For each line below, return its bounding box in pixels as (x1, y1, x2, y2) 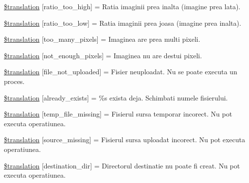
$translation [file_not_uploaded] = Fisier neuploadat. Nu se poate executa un (4, 67, 237, 77)
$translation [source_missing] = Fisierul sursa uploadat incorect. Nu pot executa (4, 134, 246, 145)
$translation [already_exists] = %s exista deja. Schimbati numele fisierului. (4, 92, 228, 102)
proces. (4, 76, 25, 86)
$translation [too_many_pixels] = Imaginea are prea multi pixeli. (4, 34, 200, 44)
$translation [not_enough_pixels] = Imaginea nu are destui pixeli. (4, 50, 202, 60)
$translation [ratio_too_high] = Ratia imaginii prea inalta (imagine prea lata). (4, 1, 241, 11)
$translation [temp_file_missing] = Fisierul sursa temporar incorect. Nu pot (4, 109, 232, 119)
